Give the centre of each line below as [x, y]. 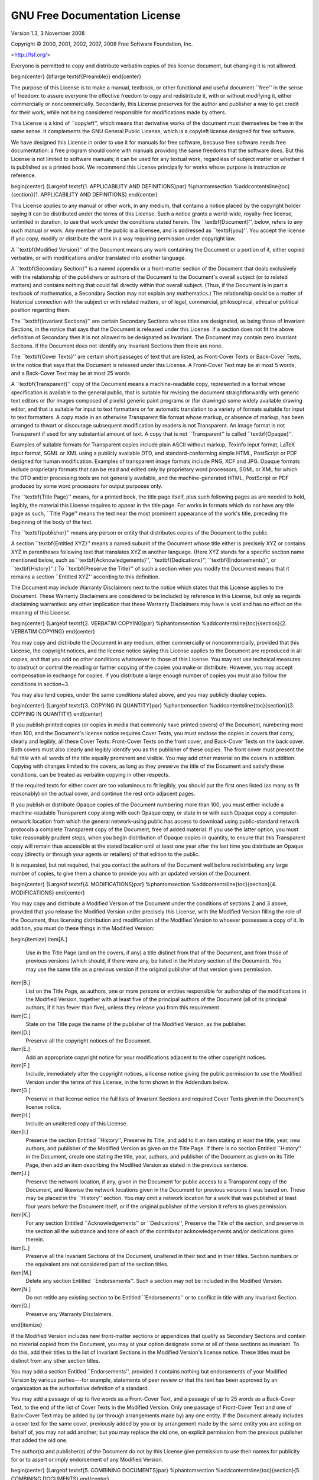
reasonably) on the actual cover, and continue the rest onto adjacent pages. [103, 794]
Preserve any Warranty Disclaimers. [69, 1314]
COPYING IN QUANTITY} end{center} [57, 714]
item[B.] [21, 983]
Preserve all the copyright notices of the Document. [89, 1040]
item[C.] [21, 1016]
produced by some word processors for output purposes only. [87, 486]
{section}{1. [25, 195]
